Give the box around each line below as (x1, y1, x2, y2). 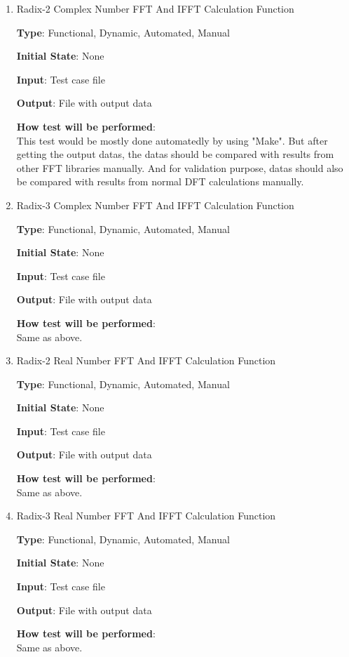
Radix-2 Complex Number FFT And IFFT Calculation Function (16, 1, 294, 15)
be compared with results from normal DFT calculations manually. (16, 174, 304, 189)
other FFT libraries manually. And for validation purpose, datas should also (16, 160, 343, 175)
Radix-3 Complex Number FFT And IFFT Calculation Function (16, 197, 294, 212)
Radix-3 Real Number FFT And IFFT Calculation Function (16, 508, 276, 523)
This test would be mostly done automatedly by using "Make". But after (16, 133, 328, 147)
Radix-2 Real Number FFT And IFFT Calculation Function (16, 353, 276, 368)
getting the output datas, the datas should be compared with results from (16, 147, 334, 161)
